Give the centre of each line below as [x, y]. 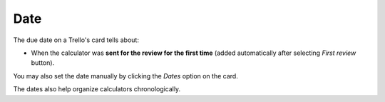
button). [43, 63]
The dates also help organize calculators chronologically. [97, 89]
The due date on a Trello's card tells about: [76, 40]
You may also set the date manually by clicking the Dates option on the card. [125, 76]
